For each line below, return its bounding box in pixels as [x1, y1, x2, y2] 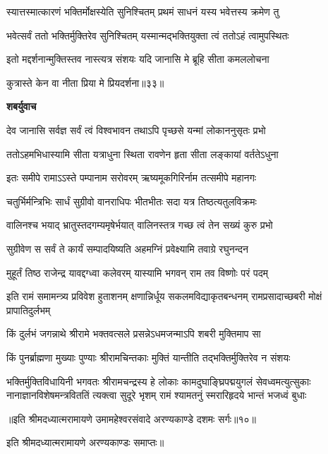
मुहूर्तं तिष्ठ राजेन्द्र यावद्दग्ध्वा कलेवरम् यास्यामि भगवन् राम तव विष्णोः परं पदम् [6, 265, 268, 280]
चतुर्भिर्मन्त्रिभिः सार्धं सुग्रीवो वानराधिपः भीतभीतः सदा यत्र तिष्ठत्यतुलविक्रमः [6, 193, 257, 208]
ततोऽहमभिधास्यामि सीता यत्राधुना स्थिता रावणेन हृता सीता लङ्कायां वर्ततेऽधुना [6, 146, 279, 161]
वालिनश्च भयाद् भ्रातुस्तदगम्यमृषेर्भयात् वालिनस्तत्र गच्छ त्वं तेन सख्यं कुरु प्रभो [6, 217, 273, 232]
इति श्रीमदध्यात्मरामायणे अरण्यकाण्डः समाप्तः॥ [6, 435, 164, 450]
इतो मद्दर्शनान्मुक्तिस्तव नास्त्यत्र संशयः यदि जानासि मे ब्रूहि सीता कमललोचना [6, 52, 269, 66]
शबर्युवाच [6, 99, 37, 114]
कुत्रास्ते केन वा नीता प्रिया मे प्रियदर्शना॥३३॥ [6, 75, 164, 90]
